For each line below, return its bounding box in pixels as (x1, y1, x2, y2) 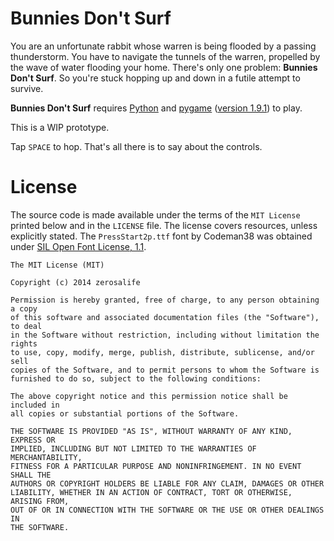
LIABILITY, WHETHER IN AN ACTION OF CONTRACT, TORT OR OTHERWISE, (10, 487, 293, 497)
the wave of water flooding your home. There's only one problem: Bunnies (10, 61, 318, 73)
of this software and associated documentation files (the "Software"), (10, 312, 320, 322)
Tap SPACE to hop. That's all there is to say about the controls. (10, 140, 263, 152)
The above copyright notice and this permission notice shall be (10, 391, 288, 401)
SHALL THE (10, 470, 52, 480)
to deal (10, 321, 43, 331)
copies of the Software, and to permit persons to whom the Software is (10, 365, 320, 375)
